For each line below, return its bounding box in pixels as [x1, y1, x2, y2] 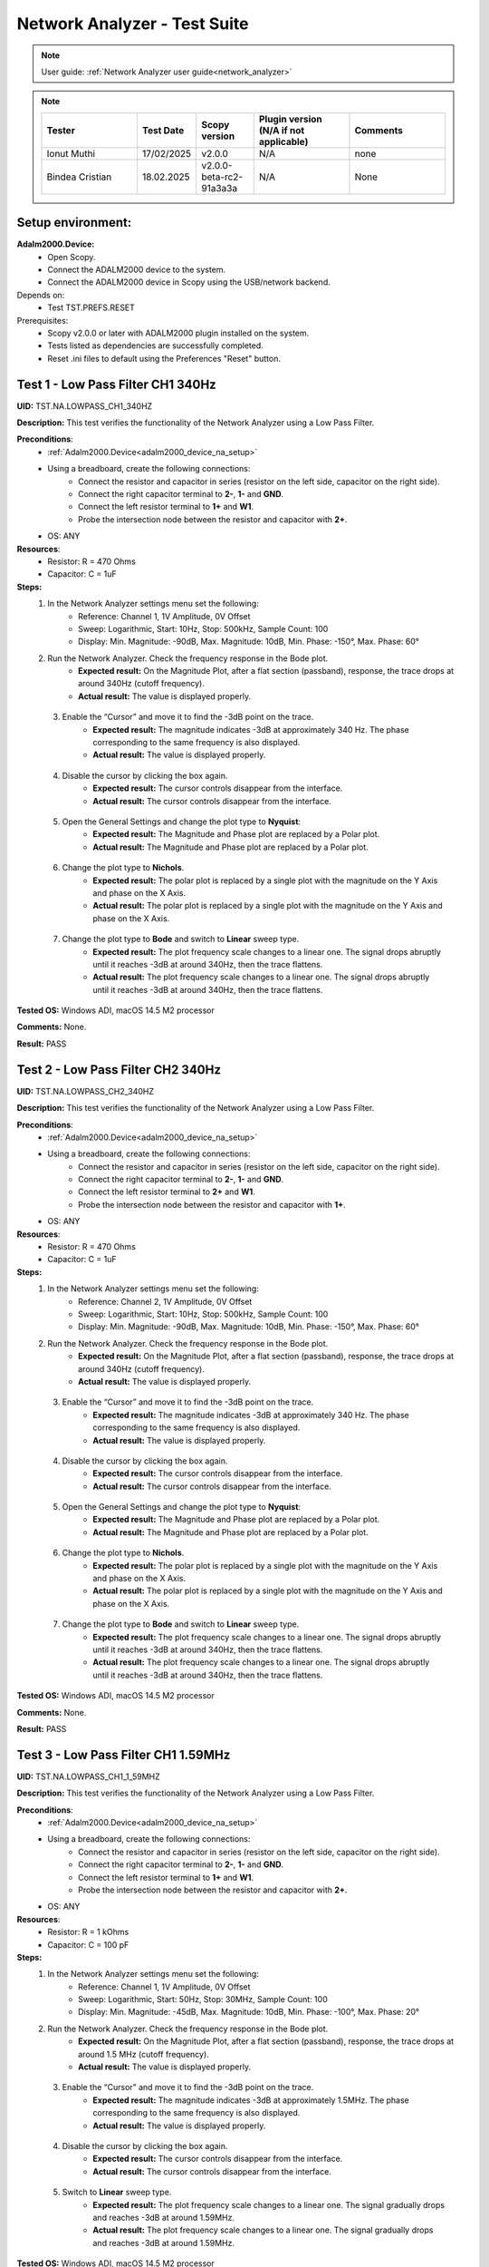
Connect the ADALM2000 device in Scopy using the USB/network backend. [47, 277, 331, 287]
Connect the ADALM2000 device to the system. [47, 264, 226, 276]
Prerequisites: [16, 315, 69, 326]
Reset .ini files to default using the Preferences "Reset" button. [47, 353, 281, 364]
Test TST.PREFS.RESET [47, 302, 136, 313]
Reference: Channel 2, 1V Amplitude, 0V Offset [78, 1296, 253, 1307]
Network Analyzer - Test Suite [16, 14, 249, 34]
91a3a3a [200, 181, 238, 194]
